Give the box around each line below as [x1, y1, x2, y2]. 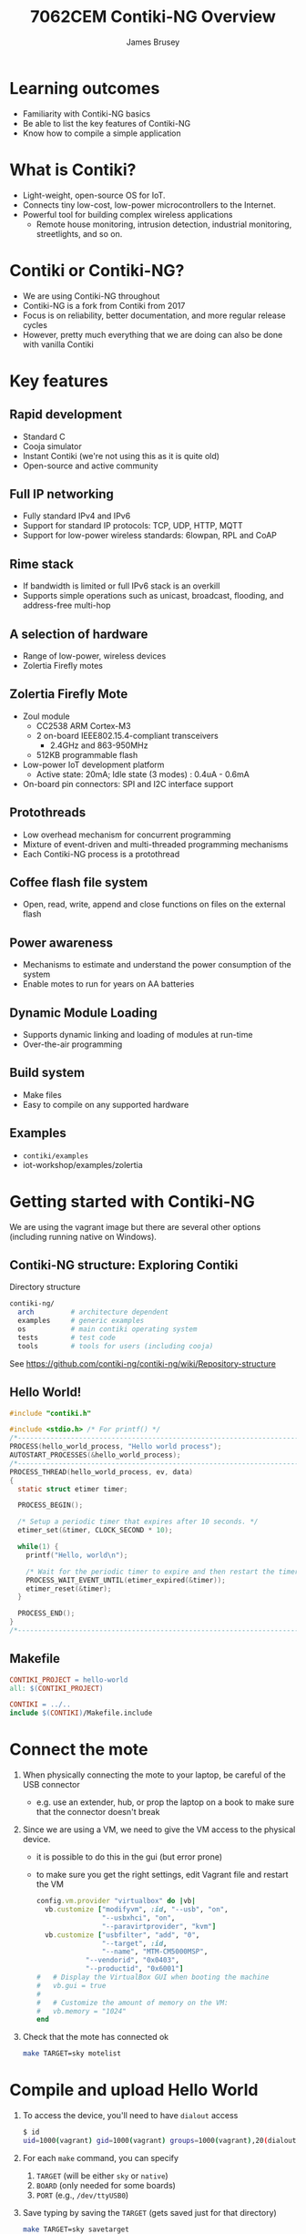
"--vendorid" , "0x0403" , [85, 1956, 180, 1965]
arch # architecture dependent [17, 1307, 169, 1317]
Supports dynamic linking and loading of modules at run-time [22, 1030, 253, 1040]
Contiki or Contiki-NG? [9, 260, 185, 281]
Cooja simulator [22, 440, 82, 452]
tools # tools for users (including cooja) [17, 1341, 214, 1350]
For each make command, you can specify [22, 2152, 179, 2163]
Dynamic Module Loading [9, 1005, 158, 1020]
